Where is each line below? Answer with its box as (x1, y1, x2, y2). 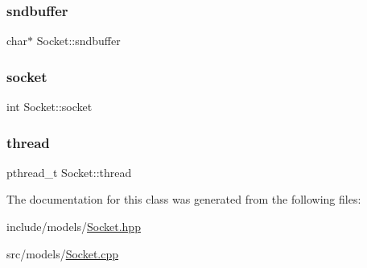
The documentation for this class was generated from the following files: (6, 191, 361, 208)
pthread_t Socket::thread (6, 163, 132, 180)
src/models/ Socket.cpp (6, 245, 119, 262)
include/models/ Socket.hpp (6, 218, 141, 235)
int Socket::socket (6, 98, 93, 115)
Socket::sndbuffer (36, 32, 121, 49)
